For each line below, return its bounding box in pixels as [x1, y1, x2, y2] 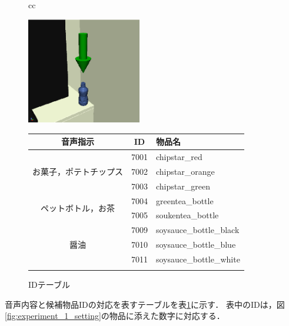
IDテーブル [28, 278, 70, 291]
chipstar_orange [156, 165, 215, 177]
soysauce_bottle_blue [156, 238, 236, 251]
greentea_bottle [156, 194, 214, 207]
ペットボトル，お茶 [41, 201, 115, 214]
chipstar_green [156, 179, 210, 192]
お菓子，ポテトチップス [32, 165, 123, 177]
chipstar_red [156, 150, 202, 162]
